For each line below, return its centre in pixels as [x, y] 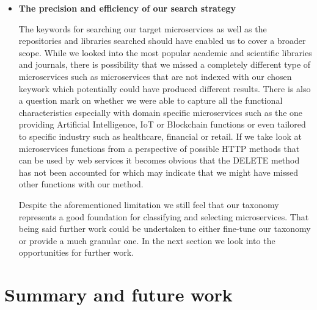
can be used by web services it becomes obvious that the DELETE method [159, 160]
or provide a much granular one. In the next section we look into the [147, 240]
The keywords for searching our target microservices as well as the [143, 28]
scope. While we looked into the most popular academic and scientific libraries [165, 52]
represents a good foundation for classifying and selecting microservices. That [164, 216]
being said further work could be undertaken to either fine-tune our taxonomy [165, 229]
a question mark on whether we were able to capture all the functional [151, 100]
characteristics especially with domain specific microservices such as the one [161, 112]
